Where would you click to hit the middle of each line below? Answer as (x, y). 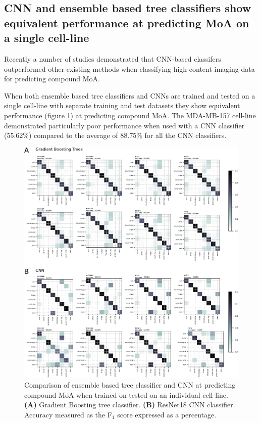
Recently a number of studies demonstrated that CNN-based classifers (113, 58)
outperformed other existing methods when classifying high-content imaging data (129, 68)
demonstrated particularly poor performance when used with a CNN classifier (124, 125)
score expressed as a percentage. (167, 414)
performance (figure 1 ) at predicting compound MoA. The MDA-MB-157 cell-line (130, 115)
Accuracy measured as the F (68, 414)
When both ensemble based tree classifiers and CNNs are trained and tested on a (130, 95)
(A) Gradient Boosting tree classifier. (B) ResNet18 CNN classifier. (130, 405)
